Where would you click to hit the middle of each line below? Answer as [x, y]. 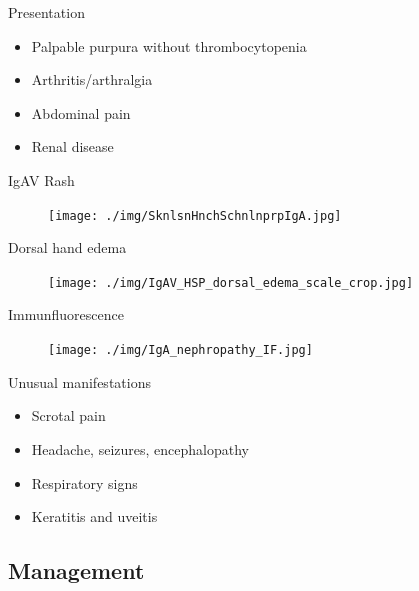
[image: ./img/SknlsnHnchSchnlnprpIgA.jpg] [195, 215]
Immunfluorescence [66, 314]
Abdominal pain [81, 112]
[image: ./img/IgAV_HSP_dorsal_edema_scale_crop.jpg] [231, 282]
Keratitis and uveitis [94, 516]
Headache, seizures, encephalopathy [140, 448]
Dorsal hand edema [67, 247]
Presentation [46, 12]
